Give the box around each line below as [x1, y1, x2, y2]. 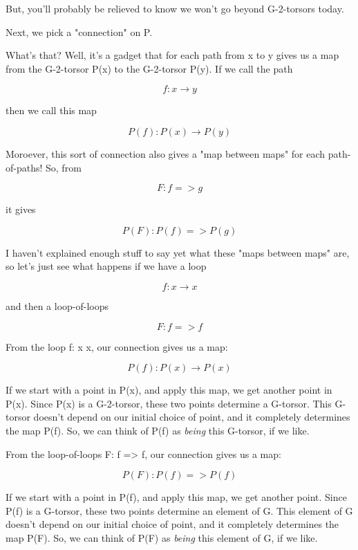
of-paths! [6, 160, 43, 174]
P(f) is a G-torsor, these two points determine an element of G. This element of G [6, 503, 353, 517]
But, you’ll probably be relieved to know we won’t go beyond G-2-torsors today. [6, 1, 344, 15]
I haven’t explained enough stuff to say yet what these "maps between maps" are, [6, 245, 350, 259]
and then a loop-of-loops [6, 298, 109, 313]
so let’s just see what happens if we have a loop [6, 259, 207, 273]
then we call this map [6, 103, 97, 118]
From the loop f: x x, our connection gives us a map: [6, 339, 228, 354]
